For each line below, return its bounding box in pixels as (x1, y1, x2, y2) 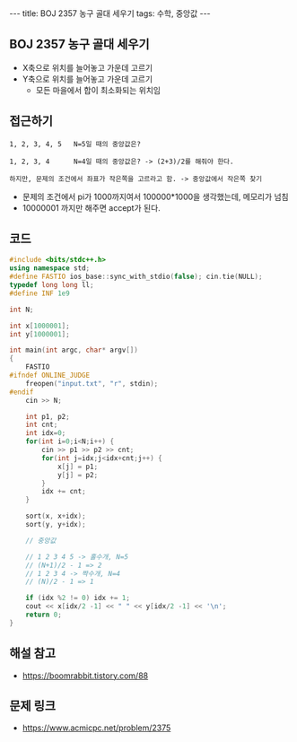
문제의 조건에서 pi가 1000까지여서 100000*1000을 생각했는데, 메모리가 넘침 (22, 191, 289, 202)
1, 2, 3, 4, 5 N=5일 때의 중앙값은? (9, 139, 142, 149)
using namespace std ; (9, 264, 91, 273)
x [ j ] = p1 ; (57, 462, 99, 471)
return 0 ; (25, 610, 63, 620)
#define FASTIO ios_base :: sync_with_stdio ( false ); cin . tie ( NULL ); (9, 272, 263, 282)
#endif (9, 388, 34, 397)
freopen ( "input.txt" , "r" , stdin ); (25, 379, 159, 388)
